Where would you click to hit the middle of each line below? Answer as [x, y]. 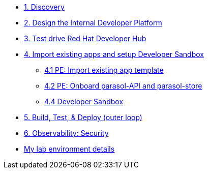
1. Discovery [44, 7]
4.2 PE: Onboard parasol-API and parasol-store [123, 86]
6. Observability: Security [66, 133]
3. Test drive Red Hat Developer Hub [85, 38]
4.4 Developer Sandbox [84, 102]
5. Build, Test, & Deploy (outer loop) [83, 117]
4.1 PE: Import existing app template [104, 70]
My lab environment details [69, 149]
